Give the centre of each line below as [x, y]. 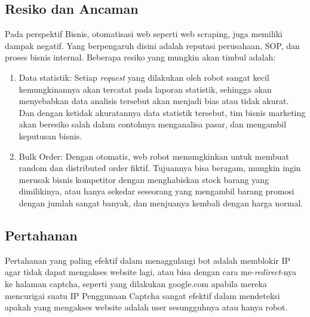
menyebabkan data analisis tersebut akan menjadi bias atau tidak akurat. [154, 101]
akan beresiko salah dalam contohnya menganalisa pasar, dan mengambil [153, 124]
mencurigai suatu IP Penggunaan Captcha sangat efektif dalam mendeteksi [142, 295]
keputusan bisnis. [50, 135]
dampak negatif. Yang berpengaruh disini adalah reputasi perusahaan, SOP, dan [152, 45]
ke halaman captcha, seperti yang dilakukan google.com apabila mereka [136, 283]
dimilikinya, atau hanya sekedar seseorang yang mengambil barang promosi [156, 191]
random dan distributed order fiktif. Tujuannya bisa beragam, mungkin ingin [160, 168]
